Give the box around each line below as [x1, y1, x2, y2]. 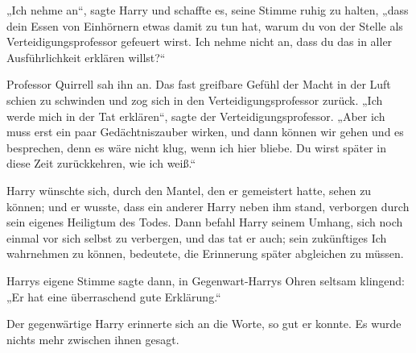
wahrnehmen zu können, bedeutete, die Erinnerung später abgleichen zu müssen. [6, 245, 404, 262]
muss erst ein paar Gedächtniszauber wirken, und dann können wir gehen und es [6, 123, 404, 140]
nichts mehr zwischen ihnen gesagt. [6, 330, 179, 347]
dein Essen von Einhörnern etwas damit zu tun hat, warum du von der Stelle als [6, 17, 403, 34]
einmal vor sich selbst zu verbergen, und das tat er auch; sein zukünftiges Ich [6, 229, 387, 246]
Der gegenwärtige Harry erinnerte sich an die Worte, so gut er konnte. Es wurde [6, 315, 402, 332]
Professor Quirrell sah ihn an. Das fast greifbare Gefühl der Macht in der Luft [6, 76, 391, 93]
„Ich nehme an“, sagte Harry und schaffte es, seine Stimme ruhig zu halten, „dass [6, 2, 409, 18]
